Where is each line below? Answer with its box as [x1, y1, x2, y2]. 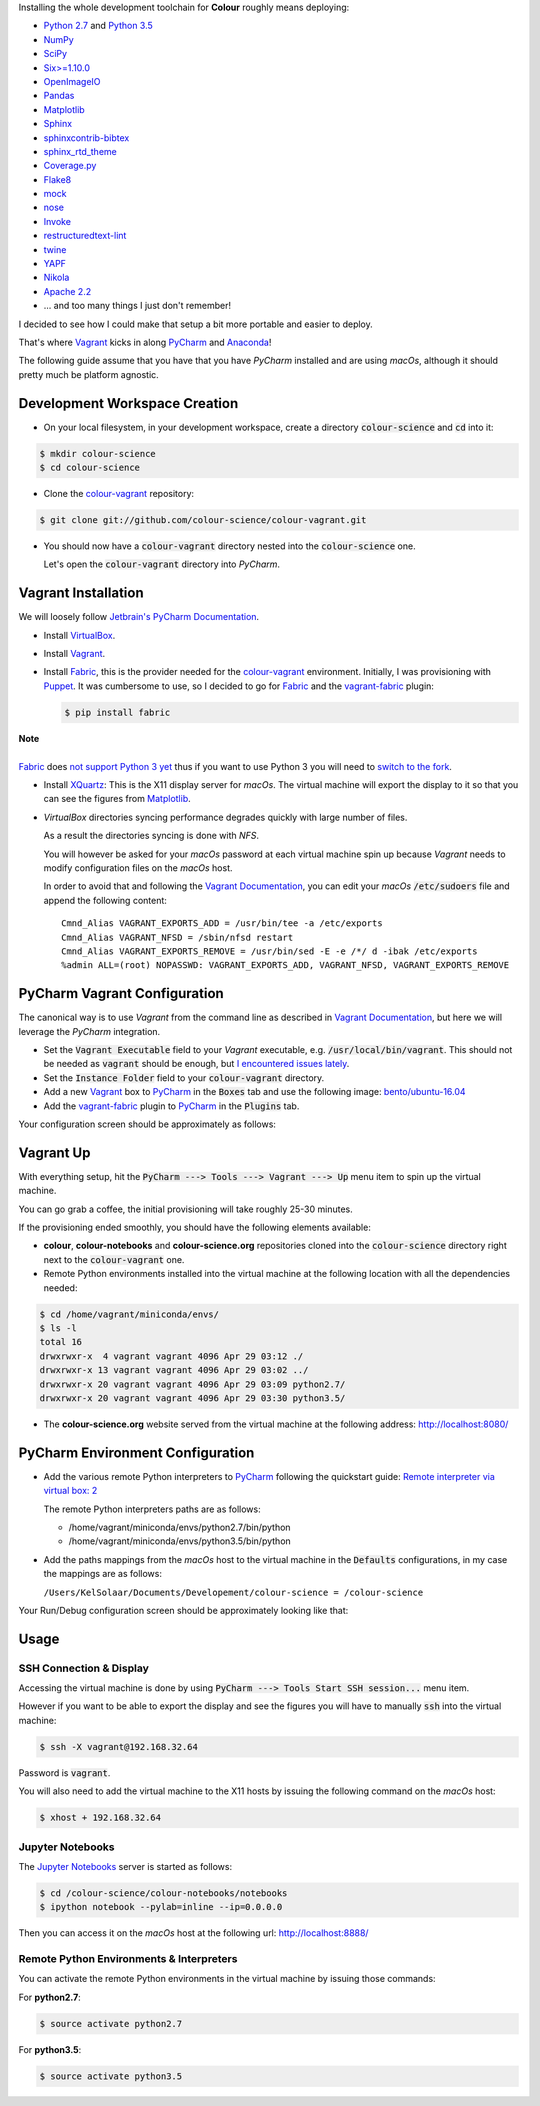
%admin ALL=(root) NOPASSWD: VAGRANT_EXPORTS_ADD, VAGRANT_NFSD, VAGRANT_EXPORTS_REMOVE [61, 960, 510, 971]
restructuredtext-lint [43, 230, 127, 242]
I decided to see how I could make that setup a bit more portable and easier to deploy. [18, 318, 374, 330]
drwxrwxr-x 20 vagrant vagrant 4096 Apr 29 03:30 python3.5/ [39, 1392, 346, 1404]
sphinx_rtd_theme [43, 145, 117, 157]
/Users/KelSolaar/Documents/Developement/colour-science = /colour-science [43, 1586, 424, 1598]
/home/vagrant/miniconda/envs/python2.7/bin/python [68, 1521, 291, 1533]
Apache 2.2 [43, 285, 92, 297]
